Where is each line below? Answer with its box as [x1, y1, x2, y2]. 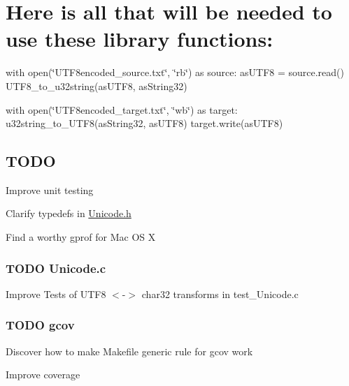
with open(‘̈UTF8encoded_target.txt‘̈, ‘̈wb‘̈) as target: [6, 102, 238, 117]
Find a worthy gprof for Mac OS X [6, 230, 156, 244]
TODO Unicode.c [6, 259, 106, 276]
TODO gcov [6, 316, 75, 334]
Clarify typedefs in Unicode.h [6, 206, 131, 221]
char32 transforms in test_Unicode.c [141, 286, 299, 301]
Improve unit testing [6, 182, 94, 197]
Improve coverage [6, 367, 80, 382]
